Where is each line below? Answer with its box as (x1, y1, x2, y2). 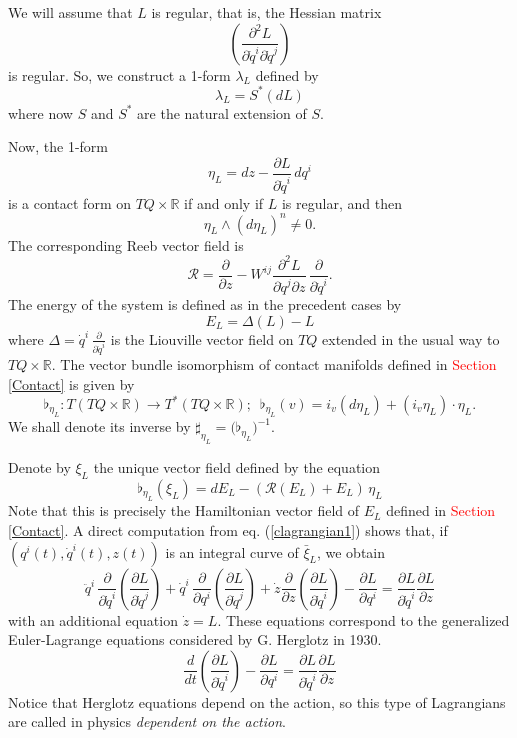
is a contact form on (8, 192, 131, 213)
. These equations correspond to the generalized (217, 609, 510, 630)
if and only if (184, 192, 264, 213)
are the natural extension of (137, 102, 307, 123)
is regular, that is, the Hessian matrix (151, 2, 382, 22)
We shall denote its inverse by (8, 416, 191, 437)
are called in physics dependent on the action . (8, 711, 286, 732)
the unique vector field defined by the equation (93, 457, 381, 478)
